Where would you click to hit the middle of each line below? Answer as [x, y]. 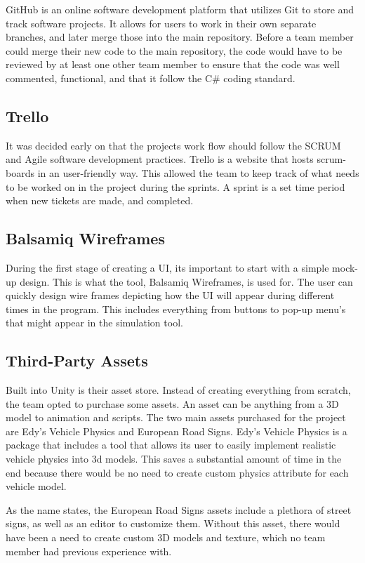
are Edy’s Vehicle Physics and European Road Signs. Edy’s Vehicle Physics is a [177, 431]
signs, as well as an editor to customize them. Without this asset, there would [173, 523]
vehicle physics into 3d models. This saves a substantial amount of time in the [174, 459]
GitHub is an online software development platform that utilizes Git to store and [180, 9]
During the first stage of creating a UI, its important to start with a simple [167, 267]
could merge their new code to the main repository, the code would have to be [174, 50]
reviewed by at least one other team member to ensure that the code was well [173, 64]
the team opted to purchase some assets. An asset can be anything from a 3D [172, 403]
